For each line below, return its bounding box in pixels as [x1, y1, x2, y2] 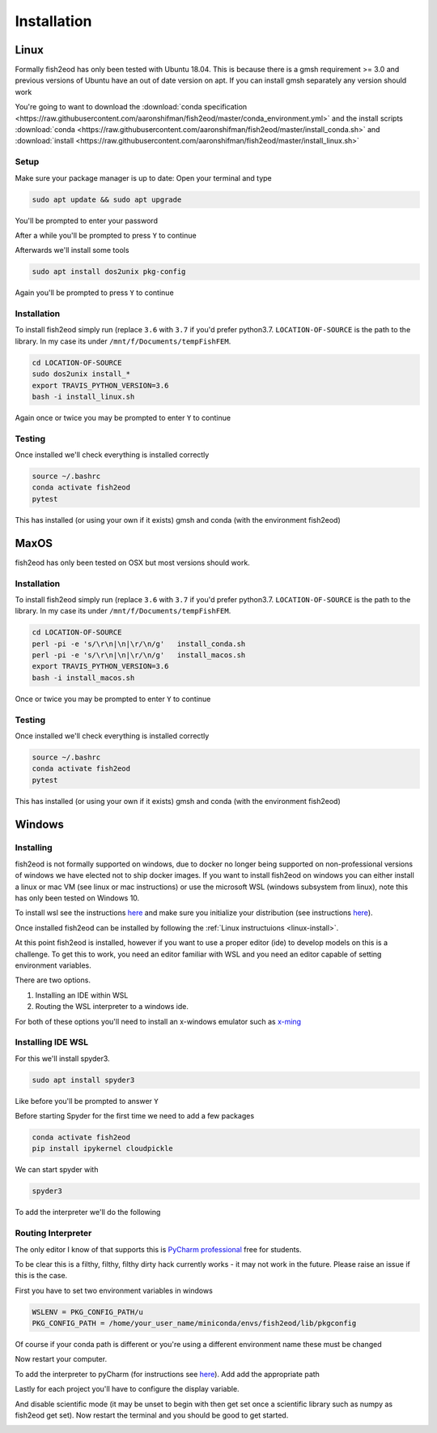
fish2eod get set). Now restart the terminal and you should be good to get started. [15, 1410, 289, 1420]
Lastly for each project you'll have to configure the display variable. [15, 1384, 240, 1394]
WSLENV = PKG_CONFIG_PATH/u [32, 1307, 143, 1316]
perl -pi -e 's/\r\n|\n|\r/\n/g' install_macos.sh [32, 651, 246, 660]
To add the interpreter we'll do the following [15, 1208, 161, 1217]
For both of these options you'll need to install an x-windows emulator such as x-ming [15, 1016, 302, 1026]
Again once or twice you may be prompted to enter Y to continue [15, 413, 231, 422]
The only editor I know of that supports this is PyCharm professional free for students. [15, 1244, 303, 1254]
